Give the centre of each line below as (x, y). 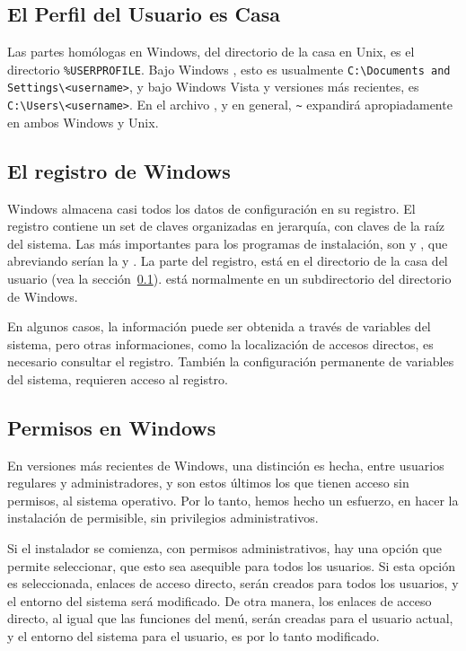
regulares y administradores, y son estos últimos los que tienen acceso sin (208, 483)
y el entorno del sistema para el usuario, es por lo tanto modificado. (193, 636)
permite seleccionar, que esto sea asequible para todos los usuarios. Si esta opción (231, 565)
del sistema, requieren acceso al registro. (118, 378)
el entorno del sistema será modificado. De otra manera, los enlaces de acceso (220, 600)
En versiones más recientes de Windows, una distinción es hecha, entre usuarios (226, 465)
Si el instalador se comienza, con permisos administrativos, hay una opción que (224, 548)
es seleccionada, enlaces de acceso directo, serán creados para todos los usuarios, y (233, 583)
